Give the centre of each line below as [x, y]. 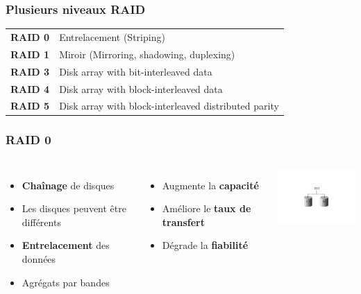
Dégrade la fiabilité [205, 245]
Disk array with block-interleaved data [141, 88]
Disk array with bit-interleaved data [136, 71]
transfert [183, 222]
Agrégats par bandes [66, 282]
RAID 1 [30, 54]
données [39, 259]
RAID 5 [30, 106]
